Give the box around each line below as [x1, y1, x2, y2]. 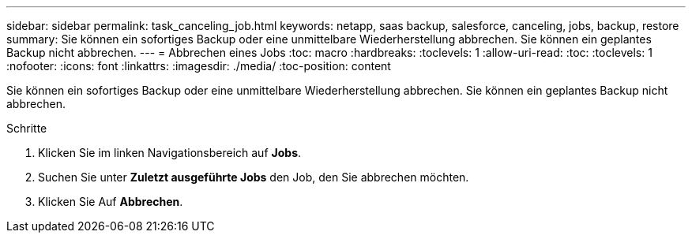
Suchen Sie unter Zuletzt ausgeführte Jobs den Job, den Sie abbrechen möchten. [38, 170, 469, 184]
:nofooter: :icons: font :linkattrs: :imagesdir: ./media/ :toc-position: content [6, 59, 391, 73]
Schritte [6, 121, 47, 135]
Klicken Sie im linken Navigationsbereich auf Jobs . [38, 146, 302, 159]
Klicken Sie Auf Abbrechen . [38, 195, 183, 208]
